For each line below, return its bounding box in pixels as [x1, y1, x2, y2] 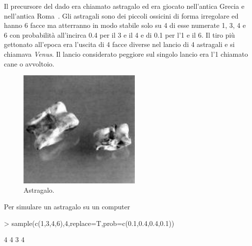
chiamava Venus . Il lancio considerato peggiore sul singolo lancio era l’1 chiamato [4, 48, 248, 59]
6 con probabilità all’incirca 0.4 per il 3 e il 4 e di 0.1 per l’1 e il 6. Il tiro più [4, 29, 235, 40]
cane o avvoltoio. [4, 58, 54, 68]
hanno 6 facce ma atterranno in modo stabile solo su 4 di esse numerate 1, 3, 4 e [4, 20, 246, 30]
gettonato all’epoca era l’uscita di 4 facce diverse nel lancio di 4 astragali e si [4, 39, 235, 49]
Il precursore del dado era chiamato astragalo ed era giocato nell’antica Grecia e [4, 1, 245, 11]
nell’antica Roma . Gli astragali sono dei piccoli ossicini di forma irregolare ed [4, 10, 239, 21]
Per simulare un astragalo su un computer [4, 201, 130, 212]
